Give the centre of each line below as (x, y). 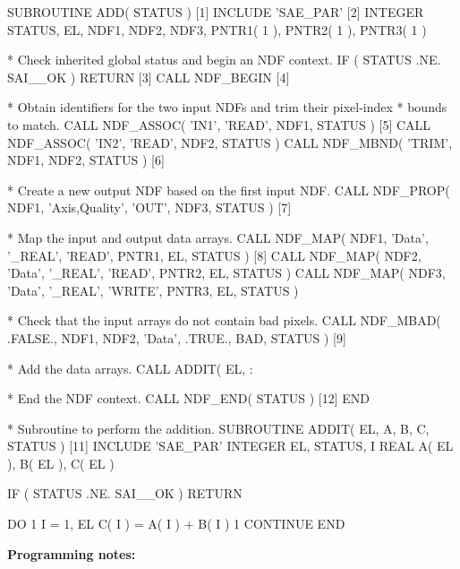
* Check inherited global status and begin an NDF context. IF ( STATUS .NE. (224, 60)
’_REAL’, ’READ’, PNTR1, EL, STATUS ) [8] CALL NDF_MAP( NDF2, (214, 255)
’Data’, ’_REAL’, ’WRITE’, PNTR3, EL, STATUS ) (153, 290)
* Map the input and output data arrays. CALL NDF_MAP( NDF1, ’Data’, (218, 237)
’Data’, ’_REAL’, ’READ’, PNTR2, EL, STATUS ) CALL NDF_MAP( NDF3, (226, 273)
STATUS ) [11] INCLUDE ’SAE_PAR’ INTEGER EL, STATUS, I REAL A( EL (230, 446)
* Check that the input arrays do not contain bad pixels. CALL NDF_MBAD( (224, 320)
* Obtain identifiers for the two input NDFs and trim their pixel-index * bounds (227, 107)
